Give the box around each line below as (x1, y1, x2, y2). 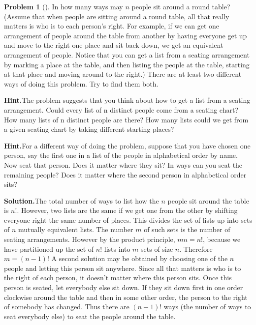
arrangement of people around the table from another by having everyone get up (4, 30, 247, 40)
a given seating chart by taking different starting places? (4, 124, 174, 134)
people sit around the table (167, 195, 249, 206)
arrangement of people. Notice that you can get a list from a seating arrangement (4, 49, 250, 59)
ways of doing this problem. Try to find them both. (4, 78, 159, 89)
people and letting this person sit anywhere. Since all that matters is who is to (4, 263, 241, 273)
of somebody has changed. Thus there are (4, 301, 129, 312)
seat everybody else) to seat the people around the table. (4, 311, 176, 321)
